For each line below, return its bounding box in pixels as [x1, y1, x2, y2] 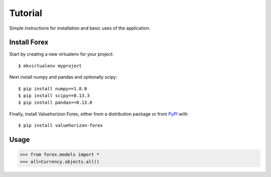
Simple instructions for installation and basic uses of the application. [9, 25, 151, 31]
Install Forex [9, 38, 49, 47]
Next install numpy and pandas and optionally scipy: [9, 74, 117, 80]
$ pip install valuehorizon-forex [18, 123, 103, 128]
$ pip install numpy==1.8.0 [18, 86, 87, 91]
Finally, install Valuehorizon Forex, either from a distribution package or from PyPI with [9, 111, 188, 117]
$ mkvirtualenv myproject [18, 63, 82, 69]
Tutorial [9, 8, 43, 19]
